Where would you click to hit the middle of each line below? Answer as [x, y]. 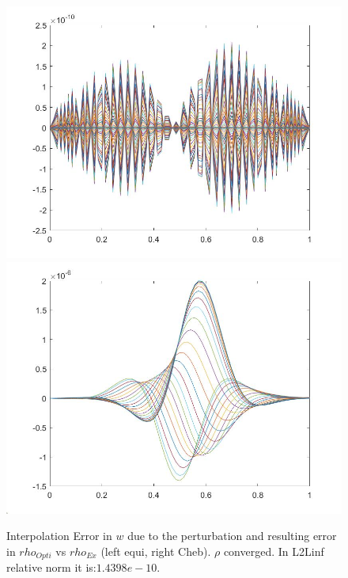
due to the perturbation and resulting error [232, 536]
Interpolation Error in [59, 536]
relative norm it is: [51, 567]
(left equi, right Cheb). [156, 551]
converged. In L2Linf [274, 551]
